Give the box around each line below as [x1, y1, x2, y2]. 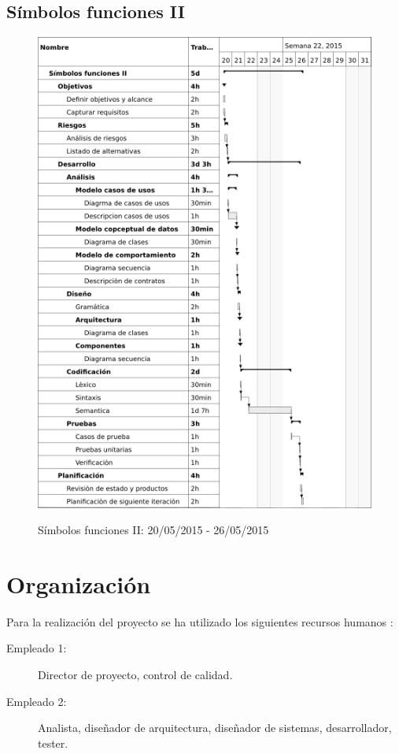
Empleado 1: [6, 640, 67, 656]
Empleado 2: [6, 693, 67, 709]
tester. [38, 734, 68, 751]
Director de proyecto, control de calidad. [38, 667, 233, 683]
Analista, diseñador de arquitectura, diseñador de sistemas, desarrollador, [38, 719, 392, 736]
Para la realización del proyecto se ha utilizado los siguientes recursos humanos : [6, 613, 393, 630]
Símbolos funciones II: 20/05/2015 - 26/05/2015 [38, 522, 269, 538]
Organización [6, 567, 151, 600]
